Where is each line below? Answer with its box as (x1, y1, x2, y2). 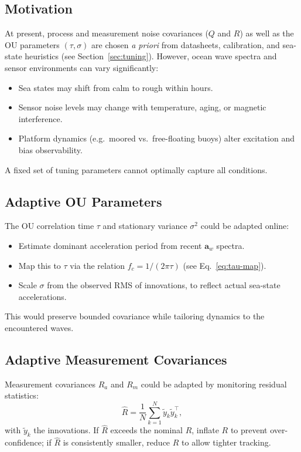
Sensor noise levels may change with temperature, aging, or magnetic (18, 101, 266, 113)
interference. (18, 112, 63, 124)
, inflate (191, 424, 219, 436)
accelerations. (18, 290, 67, 302)
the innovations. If (33, 424, 99, 436)
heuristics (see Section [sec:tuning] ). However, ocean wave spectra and (25, 50, 277, 62)
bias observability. (18, 143, 83, 156)
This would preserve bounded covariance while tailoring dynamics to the (5, 310, 265, 322)
